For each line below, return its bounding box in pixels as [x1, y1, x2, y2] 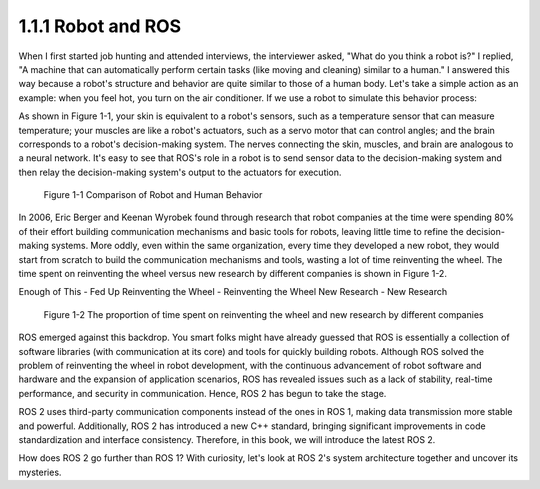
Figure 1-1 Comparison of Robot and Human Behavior [43, 189, 263, 201]
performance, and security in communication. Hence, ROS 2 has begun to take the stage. [18, 387, 387, 399]
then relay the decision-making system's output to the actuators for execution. [18, 166, 342, 178]
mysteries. [18, 466, 62, 478]
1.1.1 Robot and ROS [18, 15, 182, 37]
